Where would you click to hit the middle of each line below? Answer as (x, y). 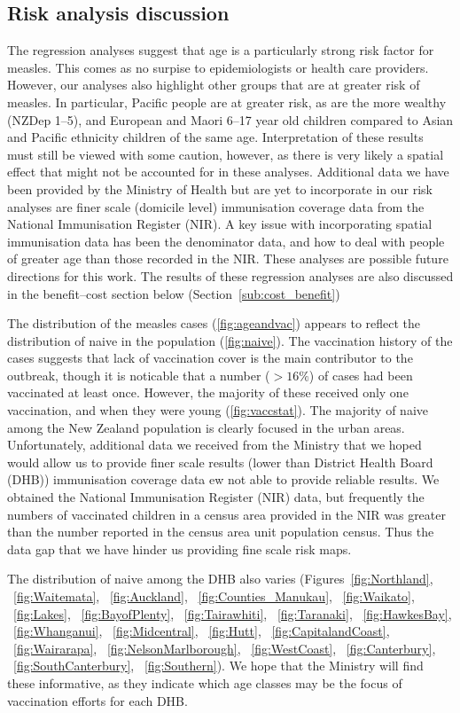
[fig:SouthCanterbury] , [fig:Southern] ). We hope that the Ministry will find (218, 666)
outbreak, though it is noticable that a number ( (139, 375)
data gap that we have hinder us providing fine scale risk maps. (179, 548)
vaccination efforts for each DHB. (97, 700)
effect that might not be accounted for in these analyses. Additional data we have (228, 172)
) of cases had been (361, 375)
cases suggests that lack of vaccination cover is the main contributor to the (210, 358)
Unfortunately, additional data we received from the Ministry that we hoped (214, 445)
